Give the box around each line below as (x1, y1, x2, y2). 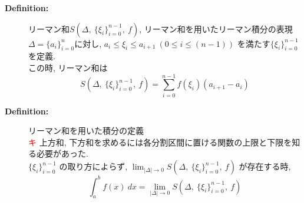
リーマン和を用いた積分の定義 (28, 124, 144, 137)
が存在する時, (239, 160, 291, 172)
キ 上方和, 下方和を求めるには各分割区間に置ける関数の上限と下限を (28, 136, 292, 148)
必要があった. (36, 147, 88, 160)
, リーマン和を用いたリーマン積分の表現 (139, 22, 293, 35)
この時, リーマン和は (28, 61, 108, 73)
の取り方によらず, (59, 160, 128, 172)
